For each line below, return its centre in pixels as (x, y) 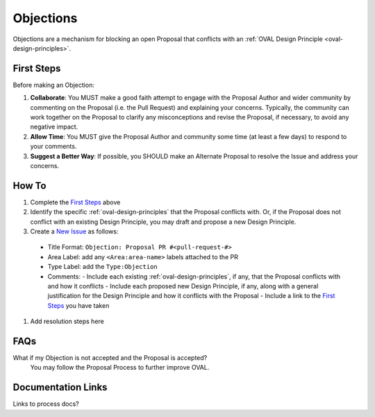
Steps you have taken (78, 305)
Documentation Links (60, 387)
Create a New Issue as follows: (74, 231)
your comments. (53, 147)
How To (30, 185)
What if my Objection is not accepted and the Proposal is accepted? (110, 358)
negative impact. (54, 127)
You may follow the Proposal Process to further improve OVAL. (120, 368)
